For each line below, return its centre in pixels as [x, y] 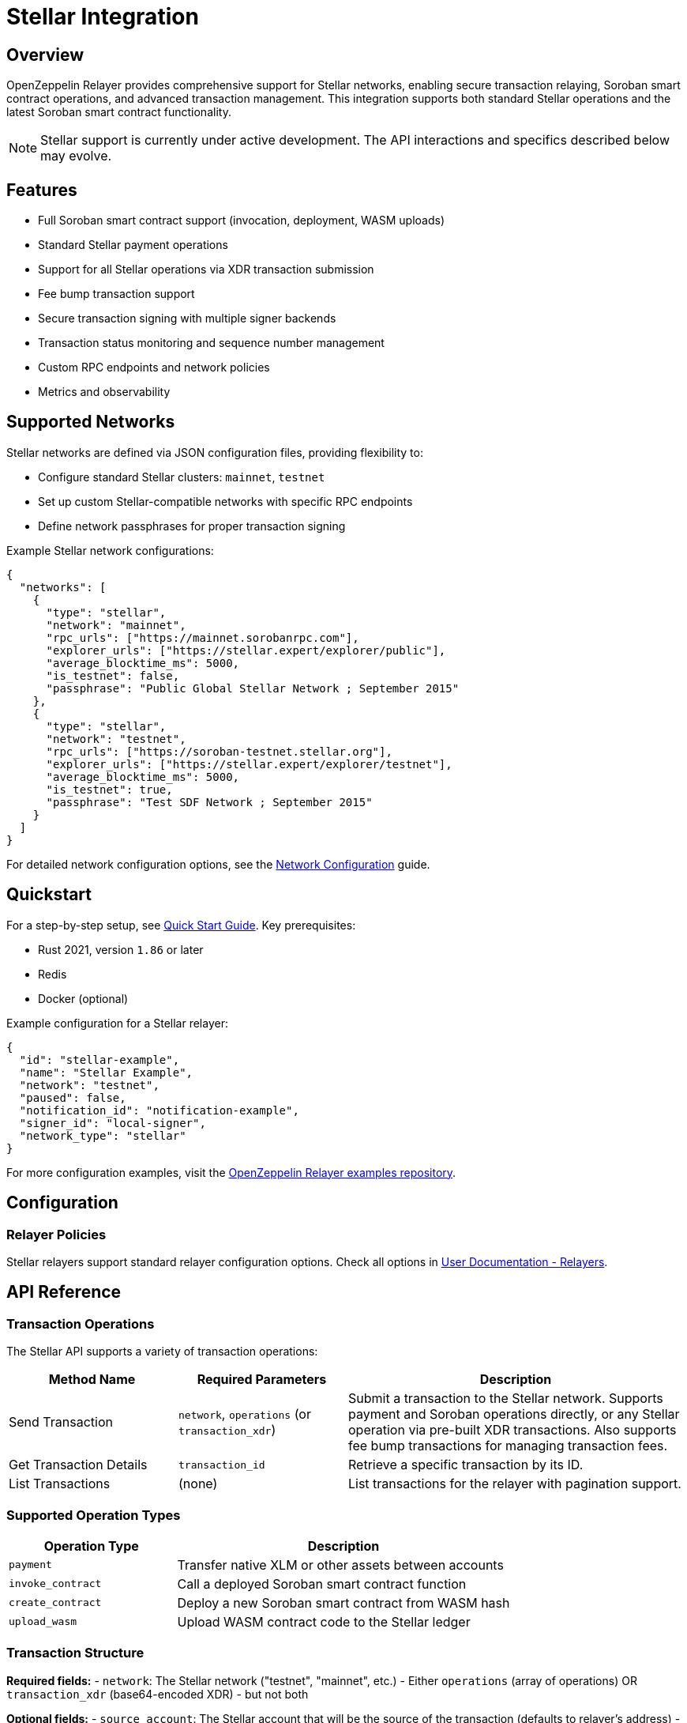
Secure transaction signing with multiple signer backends [187, 319]
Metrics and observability [104, 392]
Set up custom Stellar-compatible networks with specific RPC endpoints [225, 501]
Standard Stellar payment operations [133, 245]
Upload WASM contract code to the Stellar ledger [324, 1621]
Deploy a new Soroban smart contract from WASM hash [343, 1602]
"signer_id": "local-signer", [113, 1123]
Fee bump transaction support [116, 294]
